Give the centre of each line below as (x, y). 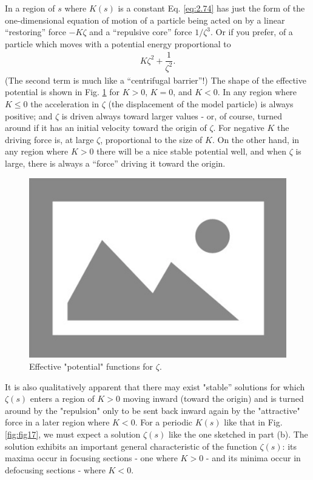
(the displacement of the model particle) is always (201, 104)
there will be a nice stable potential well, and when (191, 151)
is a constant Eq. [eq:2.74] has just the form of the (211, 8)
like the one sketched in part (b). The (238, 434)
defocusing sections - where (55, 469)
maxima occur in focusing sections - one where (91, 458)
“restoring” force (35, 32)
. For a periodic (164, 422)
